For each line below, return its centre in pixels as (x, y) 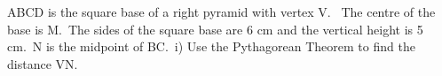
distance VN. (43, 63)
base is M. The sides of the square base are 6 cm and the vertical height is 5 (215, 29)
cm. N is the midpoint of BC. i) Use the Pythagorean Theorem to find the (211, 46)
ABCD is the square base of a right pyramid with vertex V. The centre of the (221, 11)
